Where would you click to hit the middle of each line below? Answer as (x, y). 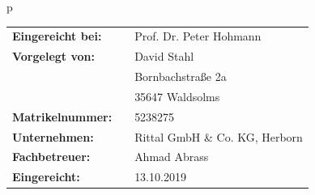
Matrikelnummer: (62, 116)
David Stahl (164, 56)
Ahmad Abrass (172, 157)
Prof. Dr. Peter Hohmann (198, 36)
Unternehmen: (53, 136)
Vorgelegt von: (53, 56)
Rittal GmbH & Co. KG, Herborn (219, 136)
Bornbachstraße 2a (181, 76)
